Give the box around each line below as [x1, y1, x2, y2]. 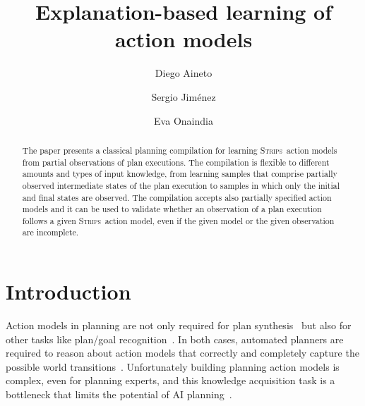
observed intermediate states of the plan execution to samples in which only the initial [22, 179, 340, 191]
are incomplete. [22, 226, 79, 238]
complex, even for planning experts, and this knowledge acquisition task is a [6, 373, 335, 388]
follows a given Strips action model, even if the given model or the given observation [22, 214, 335, 226]
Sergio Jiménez [151, 89, 216, 104]
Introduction [6, 277, 131, 306]
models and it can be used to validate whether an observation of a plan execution [22, 203, 322, 215]
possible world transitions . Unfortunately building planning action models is [6, 359, 340, 374]
